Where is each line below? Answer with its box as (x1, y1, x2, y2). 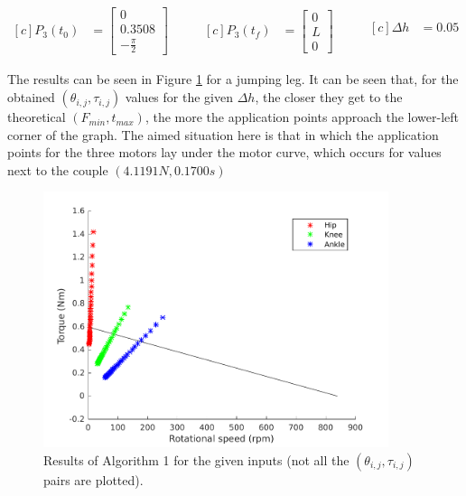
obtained (7, 88, 55, 107)
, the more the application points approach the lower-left (144, 108, 459, 126)
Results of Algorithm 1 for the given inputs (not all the (43, 450, 349, 469)
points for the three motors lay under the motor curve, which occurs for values (7, 143, 442, 162)
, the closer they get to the (255, 88, 403, 107)
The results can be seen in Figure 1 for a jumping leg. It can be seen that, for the (7, 70, 459, 89)
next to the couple (7, 160, 108, 179)
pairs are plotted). (43, 470, 144, 489)
